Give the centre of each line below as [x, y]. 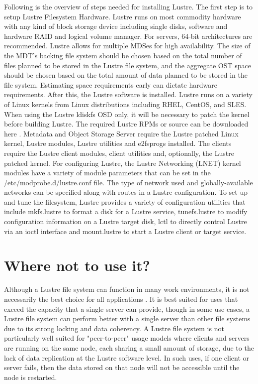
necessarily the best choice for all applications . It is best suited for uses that [121, 299]
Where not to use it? [77, 265]
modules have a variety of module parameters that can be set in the [107, 173]
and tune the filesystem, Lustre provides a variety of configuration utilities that [125, 201]
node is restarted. [31, 377]
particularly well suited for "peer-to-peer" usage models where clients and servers [127, 338]
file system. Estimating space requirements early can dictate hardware [111, 84]
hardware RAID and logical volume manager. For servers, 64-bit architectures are [128, 36]
